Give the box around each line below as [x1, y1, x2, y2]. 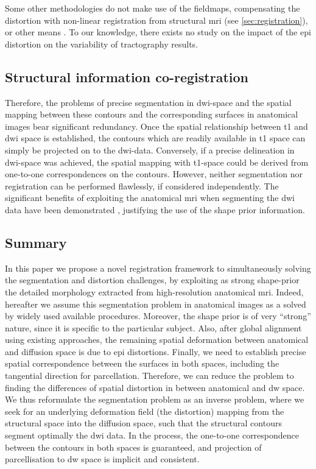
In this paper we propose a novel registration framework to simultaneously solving [5, 261, 311, 274]
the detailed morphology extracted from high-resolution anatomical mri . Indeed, [5, 285, 304, 298]
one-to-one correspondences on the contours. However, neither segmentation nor [5, 167, 303, 180]
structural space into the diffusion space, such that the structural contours [5, 417, 282, 429]
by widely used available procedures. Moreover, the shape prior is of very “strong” [5, 309, 311, 322]
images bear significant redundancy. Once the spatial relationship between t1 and [5, 119, 308, 132]
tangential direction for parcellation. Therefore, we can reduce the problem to [5, 369, 294, 382]
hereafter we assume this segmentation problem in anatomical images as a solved [5, 297, 306, 310]
